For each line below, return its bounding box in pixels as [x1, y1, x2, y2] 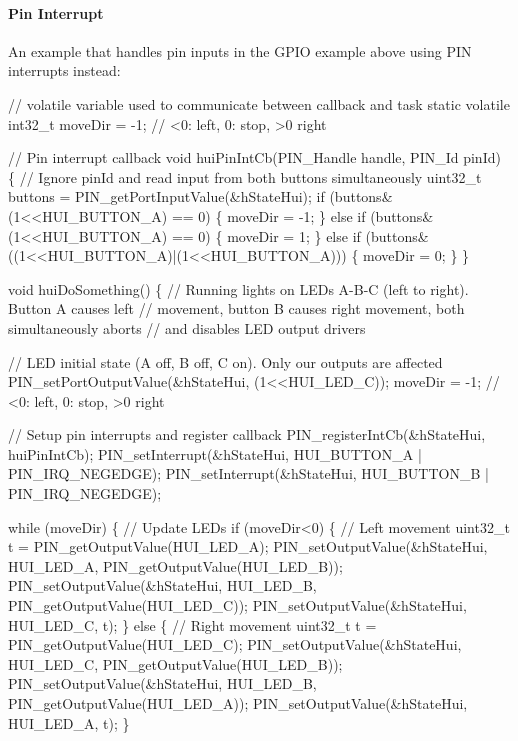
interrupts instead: [8, 60, 121, 81]
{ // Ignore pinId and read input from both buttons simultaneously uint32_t [8, 166, 482, 187]
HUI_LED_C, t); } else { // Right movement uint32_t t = [8, 614, 377, 635]
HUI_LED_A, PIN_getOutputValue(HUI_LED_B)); [8, 555, 343, 576]
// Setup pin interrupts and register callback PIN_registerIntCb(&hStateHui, [8, 424, 486, 445]
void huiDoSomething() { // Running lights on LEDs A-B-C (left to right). [8, 278, 469, 299]
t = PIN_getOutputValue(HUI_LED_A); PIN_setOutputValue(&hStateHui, [8, 536, 488, 557]
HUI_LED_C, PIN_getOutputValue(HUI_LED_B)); [8, 653, 343, 674]
